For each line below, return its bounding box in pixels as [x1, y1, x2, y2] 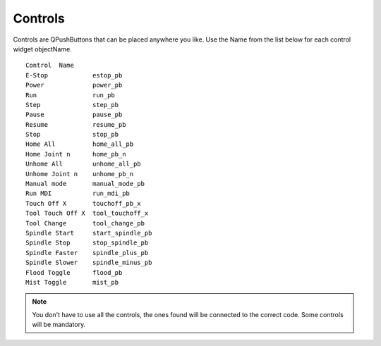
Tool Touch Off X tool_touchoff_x [25, 209, 149, 218]
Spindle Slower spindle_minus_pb [25, 259, 152, 267]
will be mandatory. [32, 321, 86, 329]
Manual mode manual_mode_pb [25, 180, 145, 188]
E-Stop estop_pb [25, 71, 123, 79]
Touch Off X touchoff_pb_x [25, 199, 141, 207]
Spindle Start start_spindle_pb [25, 229, 152, 237]
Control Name [25, 61, 74, 70]
